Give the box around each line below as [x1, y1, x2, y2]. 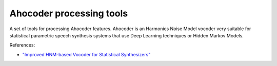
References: [9, 42, 35, 48]
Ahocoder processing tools [9, 8, 128, 19]
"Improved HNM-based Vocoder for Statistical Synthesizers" [22, 51, 151, 57]
